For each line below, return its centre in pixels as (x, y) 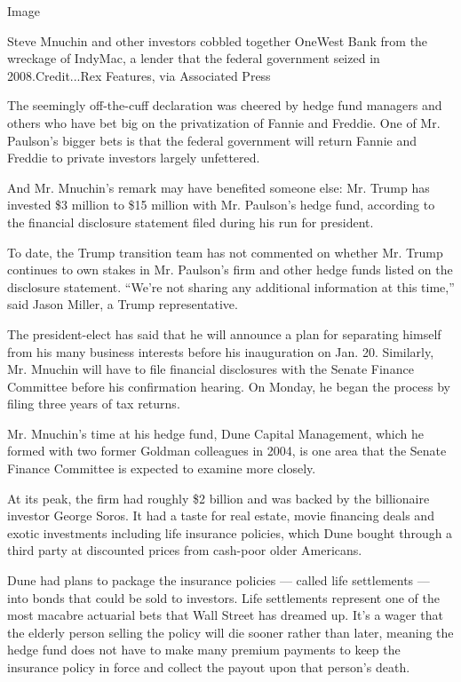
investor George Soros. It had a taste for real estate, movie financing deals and (221, 515)
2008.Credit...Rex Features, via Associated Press (139, 75)
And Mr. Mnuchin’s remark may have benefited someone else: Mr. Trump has (219, 187)
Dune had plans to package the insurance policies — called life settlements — (219, 580)
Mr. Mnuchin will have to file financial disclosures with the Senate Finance (211, 369)
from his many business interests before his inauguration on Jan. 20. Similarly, (221, 351)
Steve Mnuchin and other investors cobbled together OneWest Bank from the (218, 40)
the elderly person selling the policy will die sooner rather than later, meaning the (230, 632)
